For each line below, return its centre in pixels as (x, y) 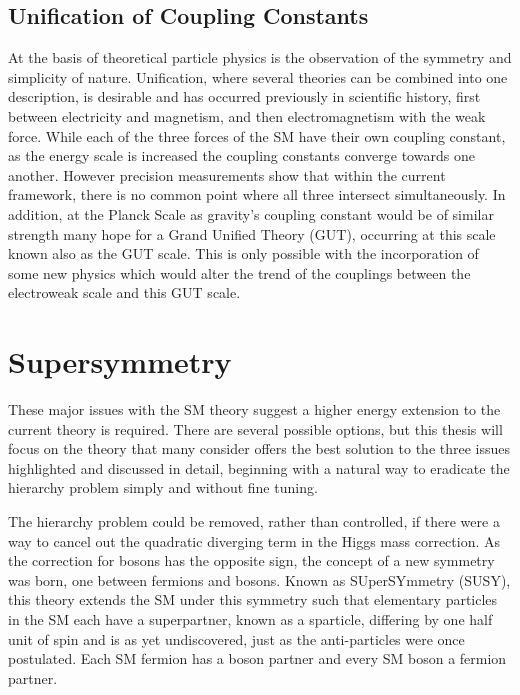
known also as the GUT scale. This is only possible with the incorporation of (243, 253)
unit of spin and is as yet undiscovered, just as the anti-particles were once (236, 638)
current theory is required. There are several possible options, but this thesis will (255, 428)
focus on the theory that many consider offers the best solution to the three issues (259, 448)
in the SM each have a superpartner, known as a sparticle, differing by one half (250, 618)
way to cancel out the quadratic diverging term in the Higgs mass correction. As (254, 540)
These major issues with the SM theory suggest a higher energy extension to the (254, 409)
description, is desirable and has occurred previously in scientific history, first (244, 96)
